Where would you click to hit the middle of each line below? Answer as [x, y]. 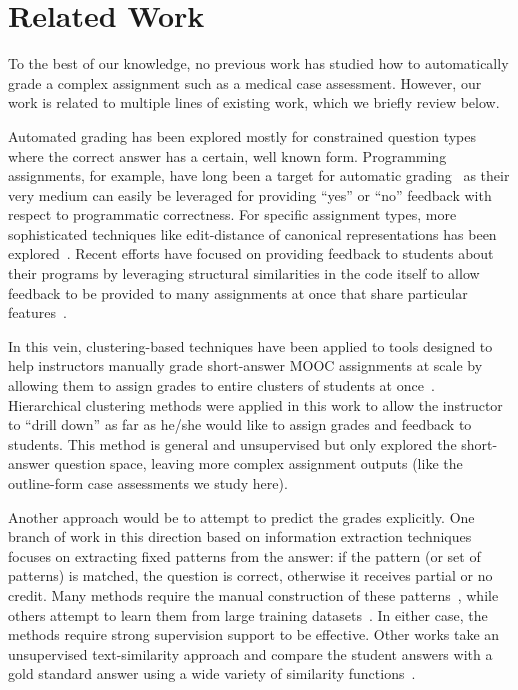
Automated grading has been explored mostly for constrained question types [242, 135]
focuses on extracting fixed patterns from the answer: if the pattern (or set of [244, 555]
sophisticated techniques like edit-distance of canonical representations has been [252, 233]
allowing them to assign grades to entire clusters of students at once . [221, 385]
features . [37, 312]
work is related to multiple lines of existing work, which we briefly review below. [254, 102]
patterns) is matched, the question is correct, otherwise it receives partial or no [250, 575]
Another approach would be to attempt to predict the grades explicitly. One [241, 516]
